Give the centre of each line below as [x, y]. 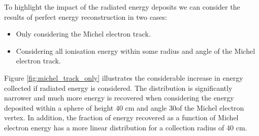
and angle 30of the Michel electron [190, 107]
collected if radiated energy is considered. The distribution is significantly [118, 88]
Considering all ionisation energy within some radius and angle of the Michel [136, 50]
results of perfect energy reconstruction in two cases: [86, 16]
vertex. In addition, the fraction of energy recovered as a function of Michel [121, 117]
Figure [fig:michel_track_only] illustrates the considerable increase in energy [124, 77]
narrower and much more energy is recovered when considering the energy [119, 98]
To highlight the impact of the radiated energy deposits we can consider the [122, 7]
